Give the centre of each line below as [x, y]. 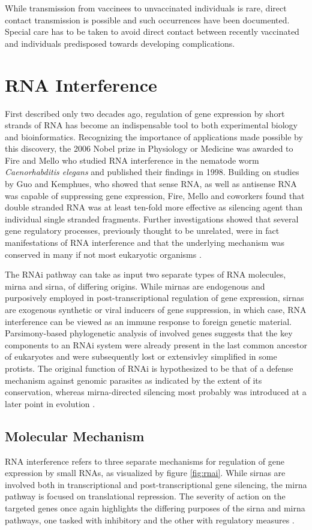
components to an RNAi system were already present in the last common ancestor [156, 344]
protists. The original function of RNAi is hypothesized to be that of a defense [149, 368]
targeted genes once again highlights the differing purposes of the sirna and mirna [155, 508]
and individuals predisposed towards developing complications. [120, 43]
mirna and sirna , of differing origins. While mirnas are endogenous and [135, 286]
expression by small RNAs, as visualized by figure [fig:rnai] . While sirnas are [145, 473]
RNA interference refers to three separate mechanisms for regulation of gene [145, 461]
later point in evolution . [50, 403]
